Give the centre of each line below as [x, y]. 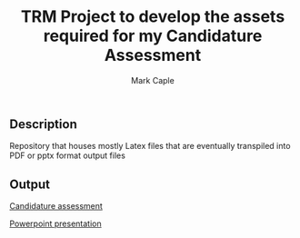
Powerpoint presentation [55, 223]
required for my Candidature [153, 36]
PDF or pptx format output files [67, 155]
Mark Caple [153, 80]
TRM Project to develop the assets [153, 17]
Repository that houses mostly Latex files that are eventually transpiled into [150, 146]
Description [43, 124]
